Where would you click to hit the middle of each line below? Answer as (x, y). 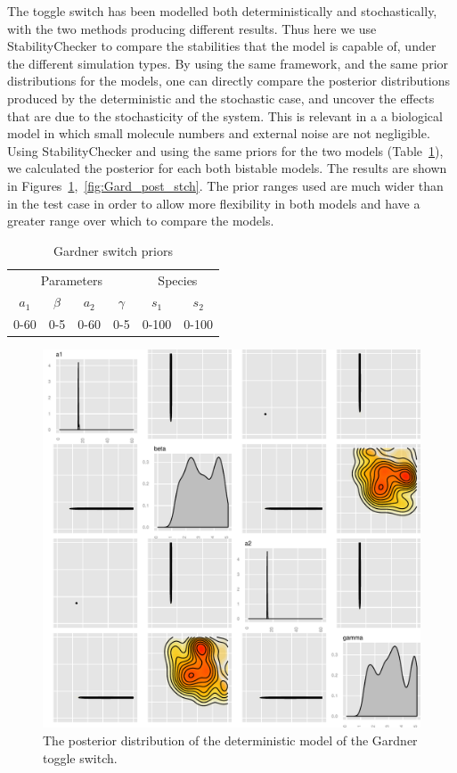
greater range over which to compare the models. (141, 221)
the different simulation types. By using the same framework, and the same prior (228, 63)
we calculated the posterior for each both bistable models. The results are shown (227, 168)
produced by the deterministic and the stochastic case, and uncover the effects (221, 98)
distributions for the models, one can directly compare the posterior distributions (228, 81)
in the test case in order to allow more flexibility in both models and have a (214, 203)
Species (178, 280)
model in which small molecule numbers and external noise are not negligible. (219, 133)
